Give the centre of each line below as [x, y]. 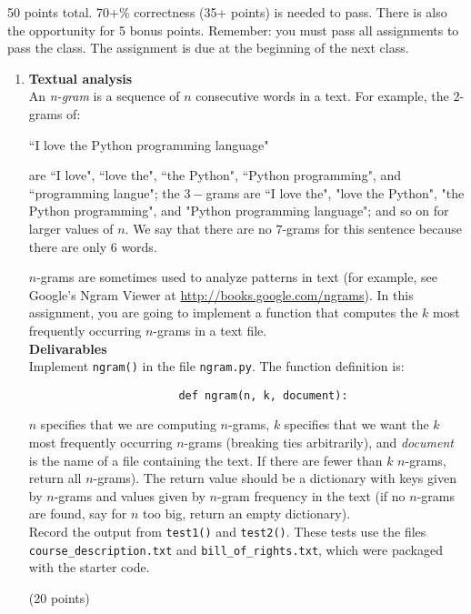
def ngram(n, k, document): [263, 395]
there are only [68, 246]
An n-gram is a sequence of [104, 96]
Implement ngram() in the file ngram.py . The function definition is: [216, 366]
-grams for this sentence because [372, 228]
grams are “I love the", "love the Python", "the [335, 192]
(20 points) [59, 597]
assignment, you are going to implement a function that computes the [223, 312]
